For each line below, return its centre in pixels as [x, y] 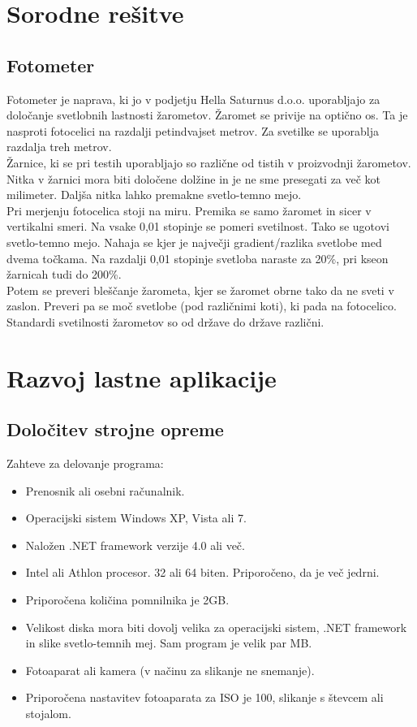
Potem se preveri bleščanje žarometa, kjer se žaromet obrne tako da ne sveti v [200, 290]
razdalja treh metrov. [59, 147]
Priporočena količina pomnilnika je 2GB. [127, 600]
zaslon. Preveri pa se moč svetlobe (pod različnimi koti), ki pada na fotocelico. [202, 306]
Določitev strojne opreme [115, 429]
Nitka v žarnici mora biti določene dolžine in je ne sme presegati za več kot [194, 178]
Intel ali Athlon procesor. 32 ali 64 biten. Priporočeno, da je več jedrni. [202, 572]
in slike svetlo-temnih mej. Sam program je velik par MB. [169, 643]
